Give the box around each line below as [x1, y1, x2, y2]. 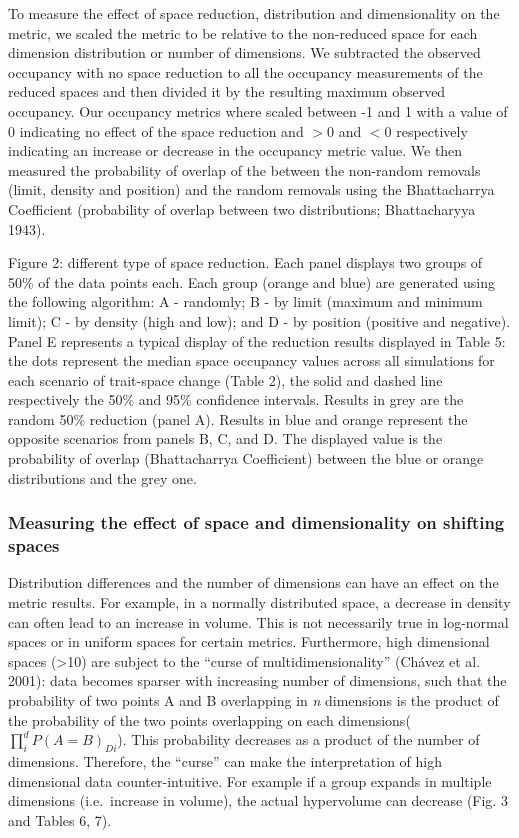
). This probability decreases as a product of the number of [117, 729, 480, 750]
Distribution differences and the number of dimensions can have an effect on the [8, 572, 499, 593]
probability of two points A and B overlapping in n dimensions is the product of [8, 689, 499, 710]
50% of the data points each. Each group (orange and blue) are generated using [8, 271, 496, 292]
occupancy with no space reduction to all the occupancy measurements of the [8, 61, 483, 82]
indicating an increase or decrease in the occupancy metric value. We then [8, 140, 463, 161]
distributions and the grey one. [8, 467, 197, 488]
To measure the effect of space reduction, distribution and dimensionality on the [8, 3, 500, 23]
